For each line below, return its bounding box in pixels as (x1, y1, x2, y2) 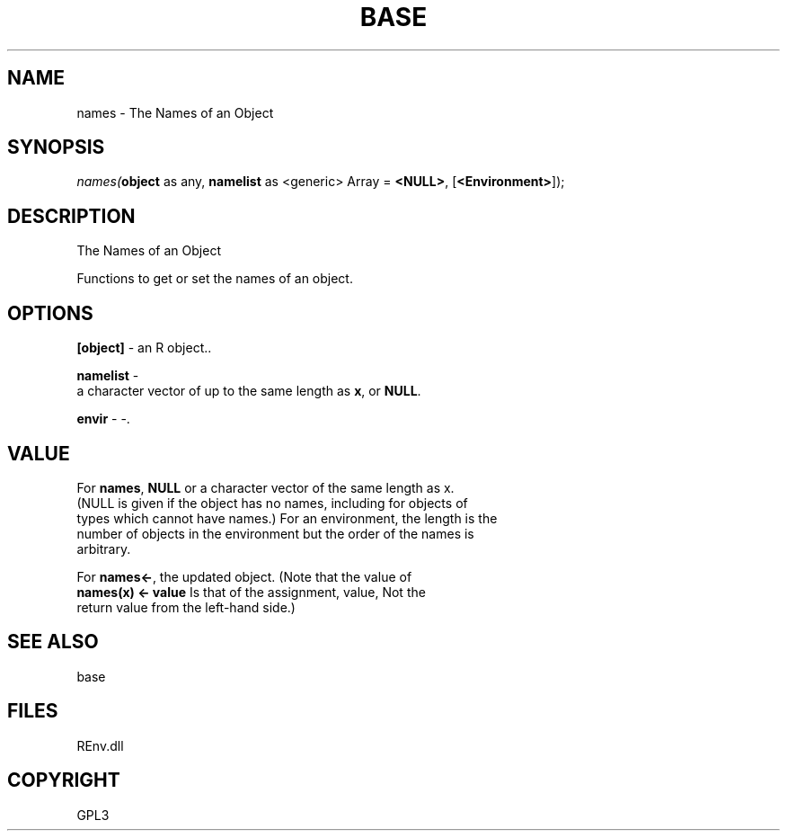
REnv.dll (76, 737, 124, 753)
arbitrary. (76, 540, 131, 557)
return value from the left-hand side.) (76, 599, 296, 615)
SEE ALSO (7, 630, 99, 654)
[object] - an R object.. (76, 340, 212, 356)
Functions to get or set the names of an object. (76, 271, 353, 287)
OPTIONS (7, 301, 93, 325)
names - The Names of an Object (76, 104, 274, 120)
